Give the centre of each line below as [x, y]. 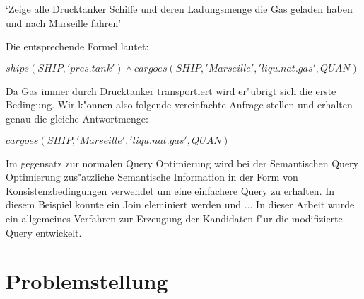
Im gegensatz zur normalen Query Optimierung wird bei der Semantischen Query [182, 163]
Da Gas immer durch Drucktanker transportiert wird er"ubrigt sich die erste [171, 90]
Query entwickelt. [44, 232]
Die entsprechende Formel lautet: [77, 46]
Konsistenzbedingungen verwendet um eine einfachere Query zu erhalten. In [170, 190]
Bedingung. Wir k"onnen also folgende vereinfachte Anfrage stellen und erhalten [179, 105]
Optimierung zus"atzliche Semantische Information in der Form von [152, 177]
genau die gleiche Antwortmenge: [77, 118]
